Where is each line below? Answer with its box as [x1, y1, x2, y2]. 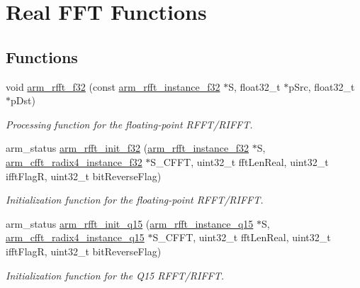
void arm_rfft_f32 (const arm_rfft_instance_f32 [6, 79, 220, 94]
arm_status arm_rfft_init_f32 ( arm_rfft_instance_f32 [6, 140, 249, 155]
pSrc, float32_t [288, 79, 355, 94]
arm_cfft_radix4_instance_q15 [6, 230, 145, 245]
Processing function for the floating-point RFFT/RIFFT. [6, 116, 253, 131]
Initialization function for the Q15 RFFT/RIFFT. [6, 267, 225, 282]
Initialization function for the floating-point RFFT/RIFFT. [6, 192, 264, 207]
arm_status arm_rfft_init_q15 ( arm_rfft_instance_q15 [6, 216, 254, 231]
